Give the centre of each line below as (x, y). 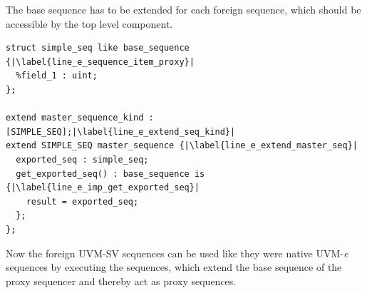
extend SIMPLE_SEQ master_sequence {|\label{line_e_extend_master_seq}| (182, 146)
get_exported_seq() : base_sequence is (110, 174)
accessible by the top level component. (89, 23)
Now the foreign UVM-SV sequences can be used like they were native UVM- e (177, 253)
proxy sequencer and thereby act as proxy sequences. (121, 281)
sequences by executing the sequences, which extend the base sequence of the (174, 267)
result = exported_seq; (82, 201)
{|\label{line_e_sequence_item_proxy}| (100, 62)
